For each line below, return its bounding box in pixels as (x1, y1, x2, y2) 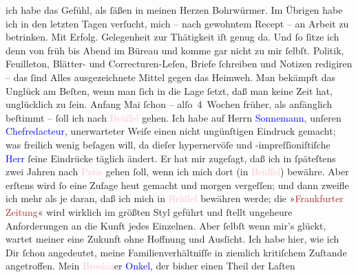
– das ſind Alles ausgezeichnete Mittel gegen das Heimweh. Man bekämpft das (6, 69, 336, 84)
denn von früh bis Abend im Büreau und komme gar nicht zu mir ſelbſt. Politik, (6, 43, 344, 57)
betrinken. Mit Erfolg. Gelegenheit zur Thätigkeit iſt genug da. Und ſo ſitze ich (6, 30, 339, 44)
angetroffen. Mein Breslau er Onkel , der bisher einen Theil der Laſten (6, 258, 295, 273)
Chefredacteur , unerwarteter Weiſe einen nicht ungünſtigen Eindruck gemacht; (6, 124, 336, 138)
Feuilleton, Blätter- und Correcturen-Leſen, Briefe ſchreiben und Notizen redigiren (6, 56, 352, 71)
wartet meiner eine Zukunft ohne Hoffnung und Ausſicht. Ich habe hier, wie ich (6, 232, 339, 246)
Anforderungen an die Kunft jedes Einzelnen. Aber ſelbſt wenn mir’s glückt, (6, 218, 326, 232)
